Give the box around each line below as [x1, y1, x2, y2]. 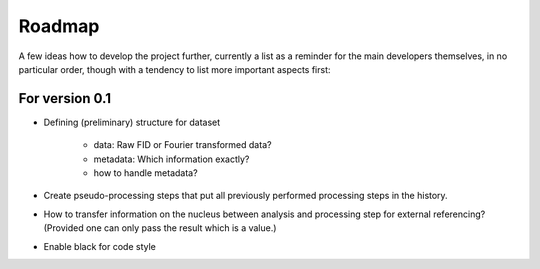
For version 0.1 [18, 90, 112, 107]
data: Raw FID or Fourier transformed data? [93, 139, 272, 151]
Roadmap [18, 15, 100, 37]
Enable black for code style [43, 240, 157, 252]
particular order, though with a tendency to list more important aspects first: [18, 63, 331, 75]
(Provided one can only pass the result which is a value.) [43, 222, 277, 234]
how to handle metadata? [93, 167, 199, 179]
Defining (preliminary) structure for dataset [43, 116, 221, 128]
